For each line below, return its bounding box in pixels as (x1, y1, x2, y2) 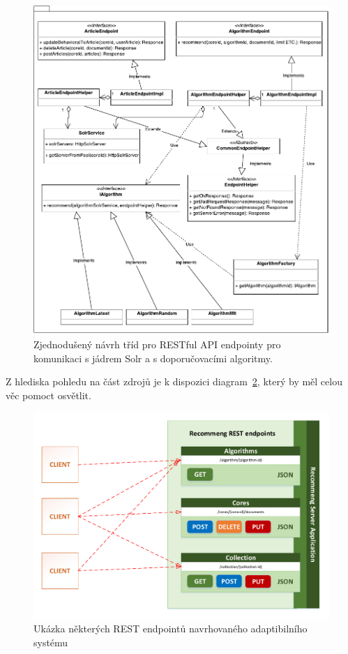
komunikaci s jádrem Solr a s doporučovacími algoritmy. (33, 350, 273, 365)
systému (33, 634, 68, 649)
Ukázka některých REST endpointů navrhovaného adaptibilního (33, 621, 308, 636)
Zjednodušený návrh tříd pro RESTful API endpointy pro (33, 337, 281, 352)
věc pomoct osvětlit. (6, 387, 91, 402)
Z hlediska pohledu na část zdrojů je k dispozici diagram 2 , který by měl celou (6, 374, 342, 389)
